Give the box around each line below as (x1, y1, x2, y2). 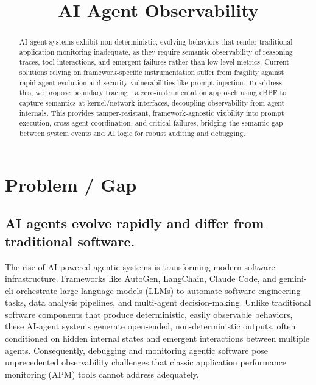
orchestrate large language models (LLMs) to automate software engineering (16, 284, 301, 297)
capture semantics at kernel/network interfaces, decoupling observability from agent (19, 98, 285, 108)
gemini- (279, 272, 307, 285)
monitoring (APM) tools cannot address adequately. (5, 367, 199, 380)
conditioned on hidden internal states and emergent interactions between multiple (5, 332, 310, 345)
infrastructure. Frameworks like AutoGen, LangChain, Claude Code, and (5, 272, 276, 285)
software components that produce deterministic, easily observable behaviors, (5, 308, 293, 320)
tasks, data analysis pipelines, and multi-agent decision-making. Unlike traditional (5, 296, 311, 309)
